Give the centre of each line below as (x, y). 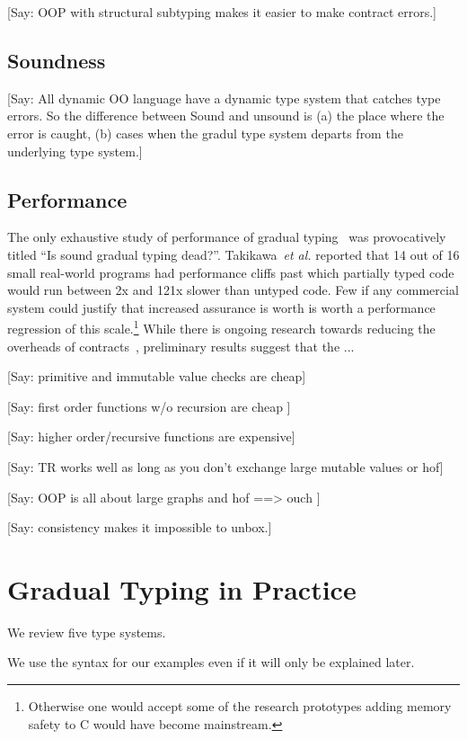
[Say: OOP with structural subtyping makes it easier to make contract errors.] (222, 12)
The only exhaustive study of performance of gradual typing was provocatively (227, 237)
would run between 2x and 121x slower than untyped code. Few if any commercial (233, 290)
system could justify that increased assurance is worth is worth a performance (221, 307)
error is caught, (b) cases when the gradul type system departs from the (205, 133)
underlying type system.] (75, 151)
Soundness (57, 60)
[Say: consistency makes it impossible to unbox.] (140, 527)
